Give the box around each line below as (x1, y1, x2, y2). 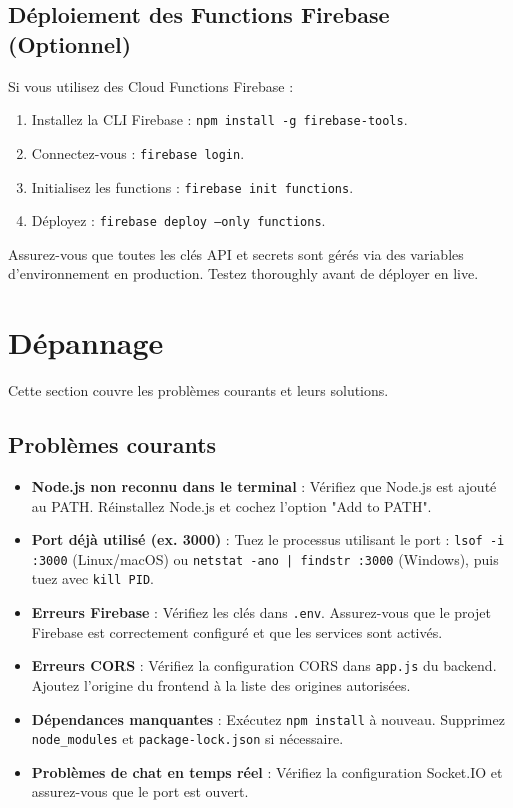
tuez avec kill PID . (31, 568, 155, 589)
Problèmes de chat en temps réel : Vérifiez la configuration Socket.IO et (31, 761, 503, 782)
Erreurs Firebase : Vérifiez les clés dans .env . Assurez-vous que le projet (31, 602, 491, 623)
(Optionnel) (8, 28, 132, 59)
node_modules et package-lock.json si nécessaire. (31, 728, 344, 749)
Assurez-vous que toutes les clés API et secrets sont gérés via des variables (8, 243, 464, 264)
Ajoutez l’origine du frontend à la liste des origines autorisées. (31, 674, 411, 695)
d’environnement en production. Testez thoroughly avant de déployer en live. (8, 263, 479, 284)
